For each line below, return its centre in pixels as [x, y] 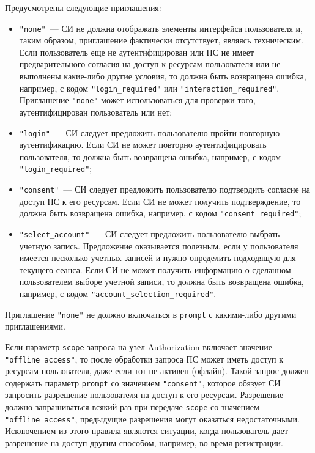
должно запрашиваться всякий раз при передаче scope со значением [132, 407]
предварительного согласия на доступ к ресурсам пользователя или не [150, 64]
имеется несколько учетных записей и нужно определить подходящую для [157, 258]
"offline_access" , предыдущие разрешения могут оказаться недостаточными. [152, 418]
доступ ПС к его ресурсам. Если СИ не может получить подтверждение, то [160, 201]
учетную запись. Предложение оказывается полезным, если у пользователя [159, 245]
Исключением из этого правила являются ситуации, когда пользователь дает [146, 431]
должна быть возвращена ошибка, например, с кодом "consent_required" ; [160, 213]
